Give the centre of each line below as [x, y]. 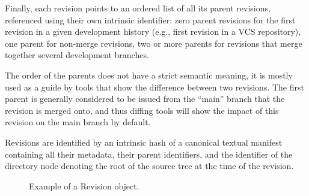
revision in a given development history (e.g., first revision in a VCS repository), [153, 31]
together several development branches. [77, 55]
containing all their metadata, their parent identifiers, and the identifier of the [149, 154]
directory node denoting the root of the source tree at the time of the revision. [149, 166]
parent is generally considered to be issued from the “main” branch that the [145, 99]
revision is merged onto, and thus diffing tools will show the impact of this [142, 110]
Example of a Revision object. [84, 186]
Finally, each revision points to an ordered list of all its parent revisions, [138, 8]
